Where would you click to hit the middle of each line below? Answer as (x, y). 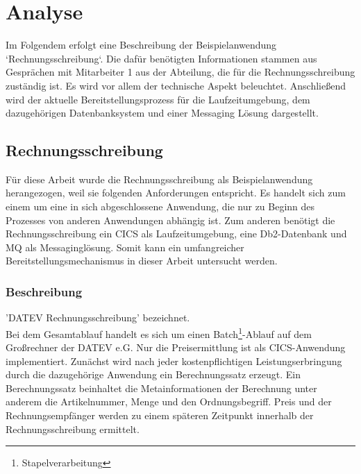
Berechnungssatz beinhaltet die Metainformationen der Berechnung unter (161, 388)
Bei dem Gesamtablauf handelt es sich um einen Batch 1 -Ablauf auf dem (159, 332)
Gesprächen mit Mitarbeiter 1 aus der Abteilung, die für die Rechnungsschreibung (180, 72)
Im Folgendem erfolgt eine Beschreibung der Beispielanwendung (141, 45)
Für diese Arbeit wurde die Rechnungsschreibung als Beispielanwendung (159, 179)
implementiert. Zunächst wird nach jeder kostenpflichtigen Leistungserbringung (174, 361)
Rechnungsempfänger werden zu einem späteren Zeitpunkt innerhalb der (160, 415)
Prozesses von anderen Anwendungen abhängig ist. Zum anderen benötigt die (170, 220)
